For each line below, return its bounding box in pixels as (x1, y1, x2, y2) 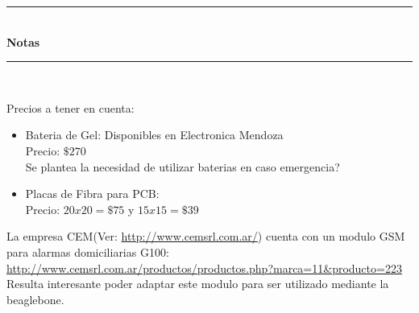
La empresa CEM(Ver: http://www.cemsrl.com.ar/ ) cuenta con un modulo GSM (6, 228, 405, 245)
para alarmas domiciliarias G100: (6, 243, 169, 260)
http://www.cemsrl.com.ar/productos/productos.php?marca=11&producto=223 (6, 259, 402, 276)
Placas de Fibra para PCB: (25, 185, 160, 202)
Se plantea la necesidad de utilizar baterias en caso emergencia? (25, 158, 340, 175)
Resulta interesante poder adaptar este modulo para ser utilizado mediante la (6, 275, 389, 292)
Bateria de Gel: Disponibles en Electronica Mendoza (25, 126, 284, 143)
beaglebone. (6, 290, 64, 307)
